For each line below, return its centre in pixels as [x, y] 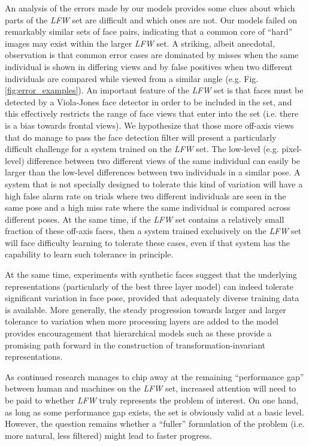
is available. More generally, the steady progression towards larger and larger [146, 309]
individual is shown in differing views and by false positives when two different [149, 66]
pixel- [292, 149]
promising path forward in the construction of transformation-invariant [135, 345]
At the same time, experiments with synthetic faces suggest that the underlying [151, 274]
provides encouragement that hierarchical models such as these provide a [138, 333]
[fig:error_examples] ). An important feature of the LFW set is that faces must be [154, 90]
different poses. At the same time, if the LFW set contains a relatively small [145, 219]
